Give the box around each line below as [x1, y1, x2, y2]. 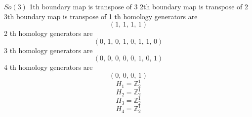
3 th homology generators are [4, 45, 93, 55]
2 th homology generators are [4, 28, 93, 38]
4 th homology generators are [4, 62, 93, 72]
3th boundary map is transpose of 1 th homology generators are [4, 11, 198, 21]
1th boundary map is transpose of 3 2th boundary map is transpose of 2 [29, 1, 248, 11]
